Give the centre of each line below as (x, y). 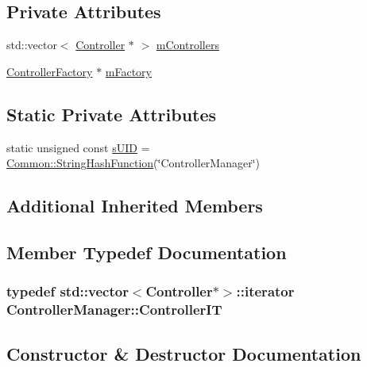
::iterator (265, 291)
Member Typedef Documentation (147, 252)
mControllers (187, 45)
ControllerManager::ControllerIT (114, 310)
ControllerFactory (50, 71)
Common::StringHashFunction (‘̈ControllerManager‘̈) (133, 163)
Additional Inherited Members (135, 206)
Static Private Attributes (112, 114)
